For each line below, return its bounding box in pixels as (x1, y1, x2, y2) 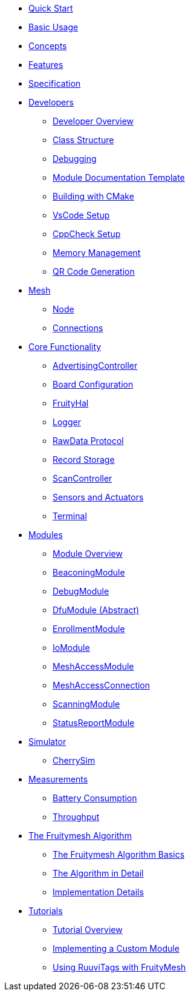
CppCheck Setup (53, 229, 121, 239)
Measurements (28, 774, 88, 784)
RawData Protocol (53, 436, 124, 446)
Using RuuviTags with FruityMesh (53, 962, 186, 972)
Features (28, 59, 63, 70)
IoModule (53, 642, 90, 653)
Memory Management (53, 247, 141, 258)
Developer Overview (53, 116, 134, 126)
